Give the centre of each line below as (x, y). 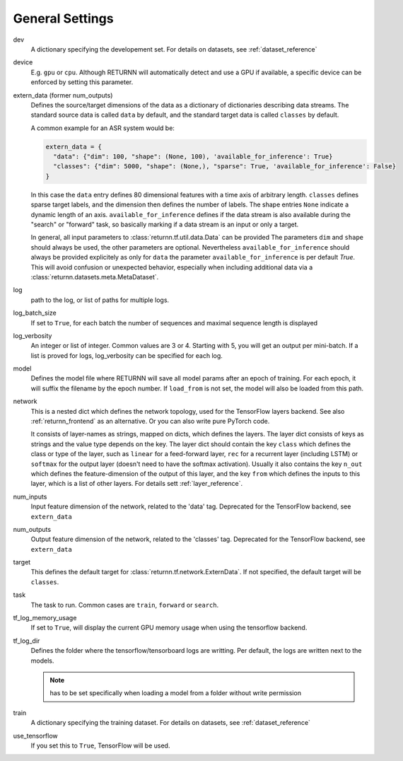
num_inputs (30, 496)
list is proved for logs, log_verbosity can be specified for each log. (127, 355)
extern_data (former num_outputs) (63, 95)
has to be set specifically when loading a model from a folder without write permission (176, 693)
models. (42, 661)
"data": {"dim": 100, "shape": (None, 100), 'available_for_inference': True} (193, 157)
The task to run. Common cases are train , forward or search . (125, 605)
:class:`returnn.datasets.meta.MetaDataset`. (95, 277)
